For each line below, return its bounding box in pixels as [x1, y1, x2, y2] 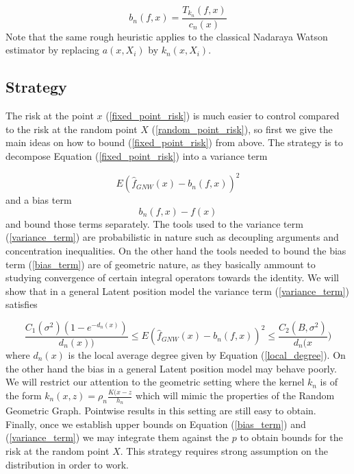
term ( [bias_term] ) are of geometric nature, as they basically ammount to [5, 257, 316, 271]
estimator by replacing [5, 43, 100, 57]
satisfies [5, 297, 38, 311]
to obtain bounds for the [240, 430, 343, 445]
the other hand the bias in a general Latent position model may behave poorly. [5, 361, 337, 375]
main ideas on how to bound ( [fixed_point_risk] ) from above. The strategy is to [5, 135, 343, 150]
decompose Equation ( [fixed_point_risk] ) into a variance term [5, 149, 268, 163]
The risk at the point [5, 108, 94, 123]
